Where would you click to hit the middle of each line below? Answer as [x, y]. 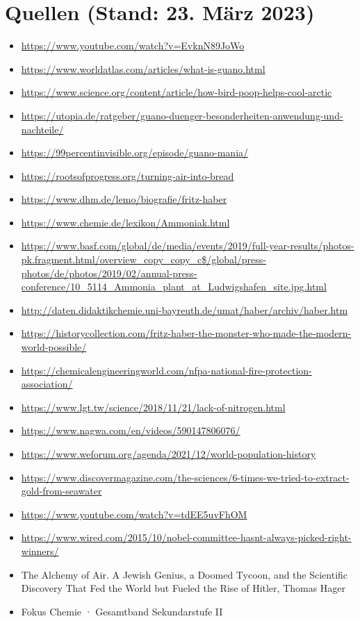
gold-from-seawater [62, 491]
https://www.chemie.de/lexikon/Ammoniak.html [125, 222]
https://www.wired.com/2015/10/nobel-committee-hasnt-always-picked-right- [186, 537]
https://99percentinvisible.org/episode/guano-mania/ [135, 152]
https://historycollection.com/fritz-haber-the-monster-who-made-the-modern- [186, 333]
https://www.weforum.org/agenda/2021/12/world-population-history [169, 454]
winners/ [40, 550]
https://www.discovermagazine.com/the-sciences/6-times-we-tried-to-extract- [185, 477]
